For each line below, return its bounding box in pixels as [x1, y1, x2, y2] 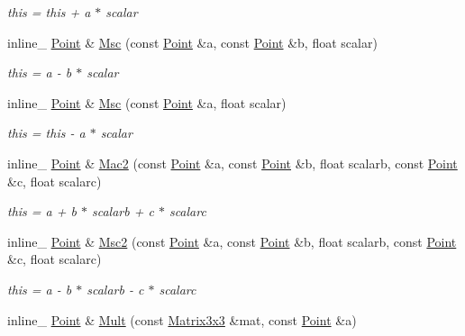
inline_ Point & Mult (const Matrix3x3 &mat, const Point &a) [7, 310, 357, 329]
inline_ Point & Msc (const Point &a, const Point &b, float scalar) [7, 32, 378, 51]
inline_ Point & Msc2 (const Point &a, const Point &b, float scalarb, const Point [7, 232, 457, 250]
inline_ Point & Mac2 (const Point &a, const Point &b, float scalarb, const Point [7, 153, 458, 172]
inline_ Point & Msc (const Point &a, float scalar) [7, 93, 287, 112]
